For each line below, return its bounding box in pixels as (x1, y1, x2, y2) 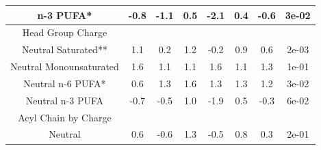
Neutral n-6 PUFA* (23, 76, 106, 90)
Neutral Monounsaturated (10, 59, 119, 74)
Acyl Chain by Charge (18, 110, 112, 124)
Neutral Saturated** (21, 42, 107, 57)
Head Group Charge (22, 25, 107, 40)
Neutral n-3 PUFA (25, 93, 104, 107)
